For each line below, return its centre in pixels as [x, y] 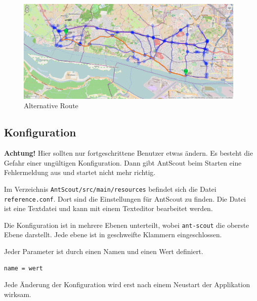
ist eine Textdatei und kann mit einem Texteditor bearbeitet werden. [108, 208]
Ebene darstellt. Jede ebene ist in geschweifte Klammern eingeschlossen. [113, 235]
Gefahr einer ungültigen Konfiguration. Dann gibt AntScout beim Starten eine [123, 162]
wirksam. [18, 294]
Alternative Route [51, 106]
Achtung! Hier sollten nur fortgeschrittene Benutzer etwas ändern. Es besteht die [128, 153]
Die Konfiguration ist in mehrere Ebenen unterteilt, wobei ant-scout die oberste [127, 225]
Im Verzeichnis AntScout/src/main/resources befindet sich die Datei [110, 189]
